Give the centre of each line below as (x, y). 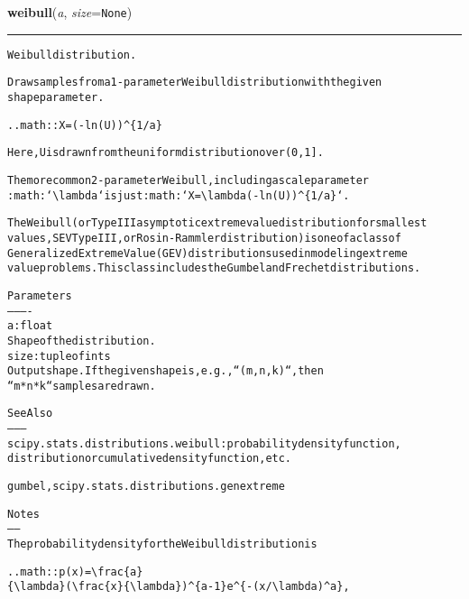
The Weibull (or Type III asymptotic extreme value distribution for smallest (217, 223)
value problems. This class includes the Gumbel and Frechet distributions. (214, 268)
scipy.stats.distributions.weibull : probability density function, (204, 443)
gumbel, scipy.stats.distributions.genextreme (146, 487)
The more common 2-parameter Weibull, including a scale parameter (188, 180)
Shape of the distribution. (82, 341)
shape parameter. (56, 97)
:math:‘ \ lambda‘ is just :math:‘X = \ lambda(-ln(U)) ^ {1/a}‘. (179, 195)
